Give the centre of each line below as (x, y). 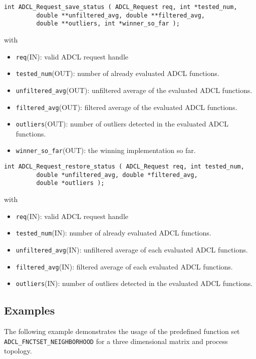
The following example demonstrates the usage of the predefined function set (122, 331)
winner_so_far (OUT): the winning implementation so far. (106, 150)
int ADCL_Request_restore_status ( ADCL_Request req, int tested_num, (124, 167)
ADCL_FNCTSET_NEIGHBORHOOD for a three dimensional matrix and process (116, 341)
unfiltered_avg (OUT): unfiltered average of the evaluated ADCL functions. (134, 90)
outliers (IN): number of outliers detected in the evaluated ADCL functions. (134, 283)
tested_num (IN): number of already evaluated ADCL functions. (113, 233)
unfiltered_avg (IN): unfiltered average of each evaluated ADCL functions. (132, 249)
